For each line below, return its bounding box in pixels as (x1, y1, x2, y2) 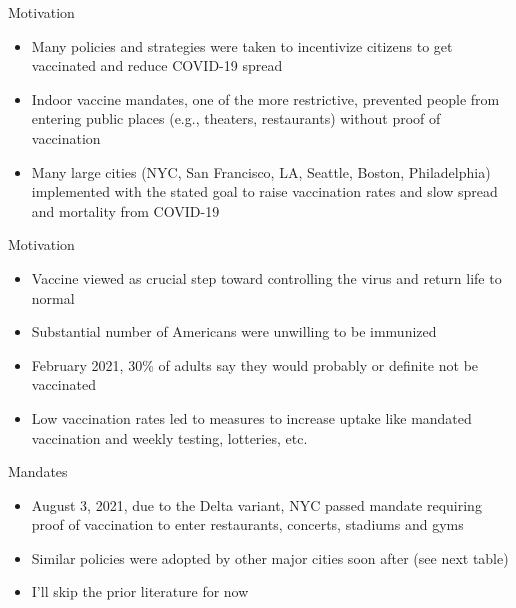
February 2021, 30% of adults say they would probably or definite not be (31, 354, 479, 375)
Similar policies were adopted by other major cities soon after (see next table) (31, 547, 509, 568)
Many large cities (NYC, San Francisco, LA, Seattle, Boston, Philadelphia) (31, 161, 491, 182)
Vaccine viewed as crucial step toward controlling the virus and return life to (31, 267, 502, 288)
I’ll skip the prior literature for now (31, 581, 249, 602)
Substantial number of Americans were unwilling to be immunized (31, 321, 437, 342)
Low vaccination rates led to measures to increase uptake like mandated (31, 407, 472, 428)
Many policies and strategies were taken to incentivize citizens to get (31, 35, 453, 56)
